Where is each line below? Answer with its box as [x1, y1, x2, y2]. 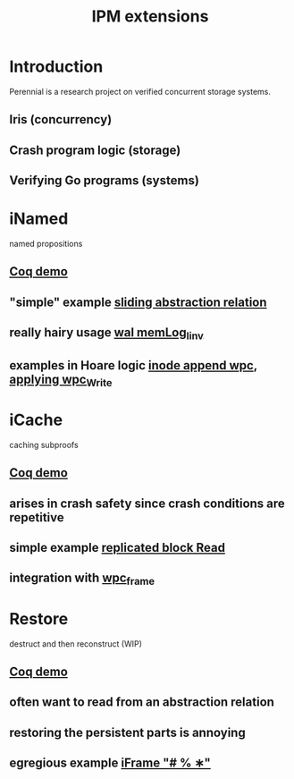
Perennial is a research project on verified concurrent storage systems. [9, 86, 271, 97]
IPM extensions [91, 6, 209, 27]
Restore [9, 608, 69, 629]
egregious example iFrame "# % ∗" [9, 756, 212, 771]
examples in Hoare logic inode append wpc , [9, 358, 257, 373]
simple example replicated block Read [9, 540, 226, 555]
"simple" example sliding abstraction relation [9, 294, 267, 309]
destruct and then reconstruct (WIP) [9, 638, 143, 649]
